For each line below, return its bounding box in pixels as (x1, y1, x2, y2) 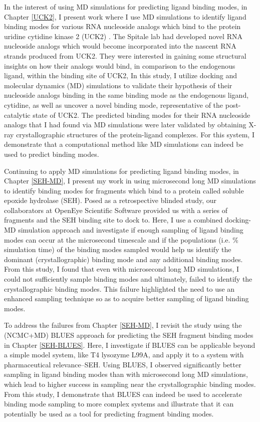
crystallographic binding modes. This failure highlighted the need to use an (4, 283, 235, 294)
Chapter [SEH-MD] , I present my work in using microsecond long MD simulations (4, 175, 256, 186)
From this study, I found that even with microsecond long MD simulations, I (4, 264, 239, 274)
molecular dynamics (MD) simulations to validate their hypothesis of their (4, 80, 232, 90)
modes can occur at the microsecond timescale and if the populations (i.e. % (4, 234, 238, 245)
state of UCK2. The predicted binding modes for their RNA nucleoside (33, 109, 250, 120)
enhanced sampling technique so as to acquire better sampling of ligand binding (4, 293, 249, 304)
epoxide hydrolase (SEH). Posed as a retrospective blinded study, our (4, 195, 217, 205)
